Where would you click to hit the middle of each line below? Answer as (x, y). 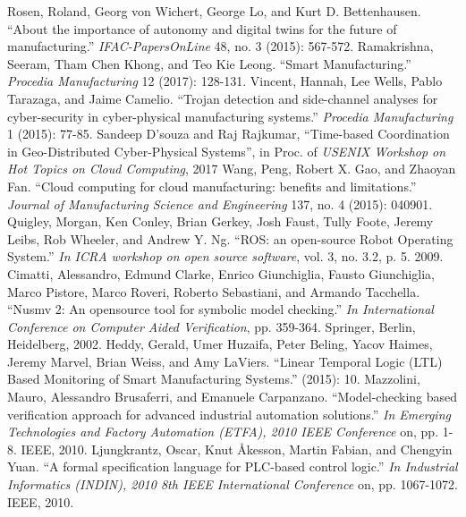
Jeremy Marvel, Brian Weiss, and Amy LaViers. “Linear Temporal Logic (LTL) (225, 361)
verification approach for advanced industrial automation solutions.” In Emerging (229, 414)
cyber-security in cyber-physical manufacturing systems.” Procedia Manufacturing (230, 116)
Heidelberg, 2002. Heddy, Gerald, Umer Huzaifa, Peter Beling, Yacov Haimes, (220, 344)
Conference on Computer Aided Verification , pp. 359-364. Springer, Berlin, (212, 326)
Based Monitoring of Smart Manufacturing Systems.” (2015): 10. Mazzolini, (214, 379)
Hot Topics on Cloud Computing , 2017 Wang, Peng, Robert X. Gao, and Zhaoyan (232, 169)
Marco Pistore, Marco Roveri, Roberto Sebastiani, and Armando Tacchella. (214, 291)
